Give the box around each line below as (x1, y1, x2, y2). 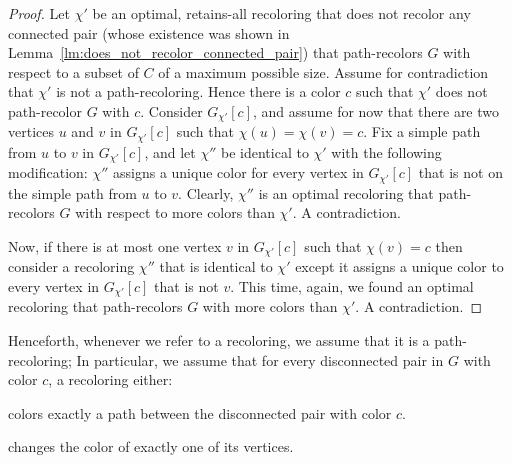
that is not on (418, 162, 503, 183)
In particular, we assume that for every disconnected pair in (76, 349, 444, 370)
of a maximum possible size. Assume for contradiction (158, 61, 489, 82)
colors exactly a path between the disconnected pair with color (8, 402, 392, 423)
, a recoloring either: (48, 369, 173, 390)
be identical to (220, 141, 309, 162)
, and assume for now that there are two (253, 100, 500, 121)
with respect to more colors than (75, 202, 275, 223)
